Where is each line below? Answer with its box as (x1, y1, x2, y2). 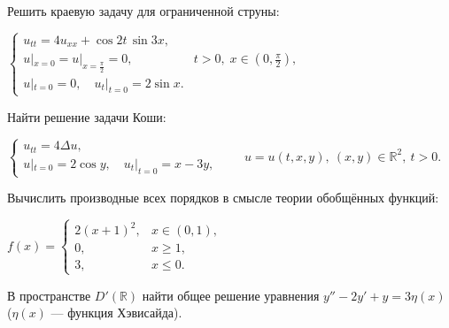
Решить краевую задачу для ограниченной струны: (7, 2, 280, 19)
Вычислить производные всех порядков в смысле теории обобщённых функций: (7, 188, 439, 207)
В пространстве (7, 286, 91, 304)
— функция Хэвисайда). (50, 303, 182, 322)
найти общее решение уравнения (142, 286, 320, 304)
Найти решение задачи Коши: (7, 107, 166, 126)
